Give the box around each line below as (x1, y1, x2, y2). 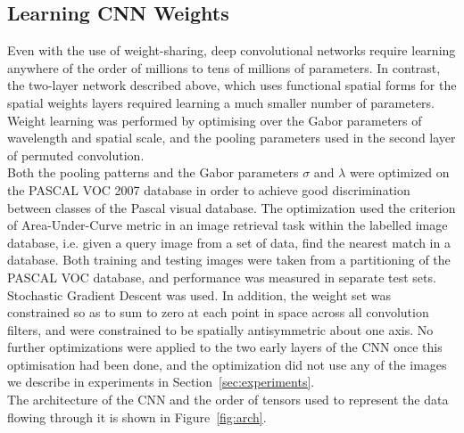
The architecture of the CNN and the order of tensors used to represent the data (7, 390, 449, 409)
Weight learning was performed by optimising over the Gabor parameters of (7, 110, 422, 129)
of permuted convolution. (7, 145, 145, 164)
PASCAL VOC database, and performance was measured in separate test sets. (7, 267, 436, 286)
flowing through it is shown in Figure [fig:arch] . (7, 407, 267, 426)
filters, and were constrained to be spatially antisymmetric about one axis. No (7, 320, 434, 339)
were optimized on (349, 163, 450, 182)
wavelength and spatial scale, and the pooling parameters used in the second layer (7, 128, 456, 147)
